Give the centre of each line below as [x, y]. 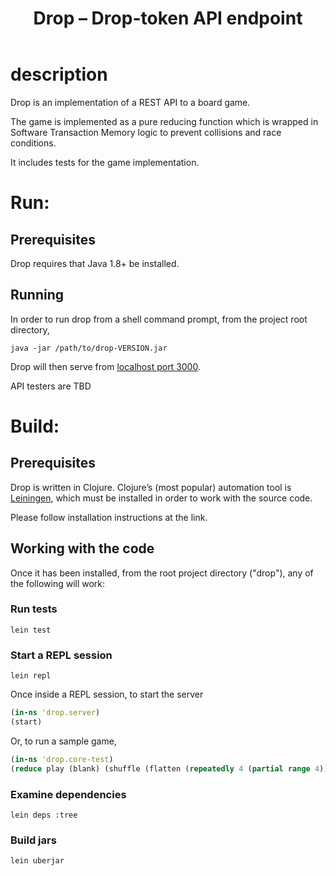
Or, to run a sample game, [63, 741]
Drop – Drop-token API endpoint [168, 18]
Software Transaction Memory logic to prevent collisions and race [146, 132]
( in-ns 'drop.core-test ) [62, 759]
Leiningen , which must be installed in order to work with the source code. [161, 498]
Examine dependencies [68, 794]
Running [37, 295]
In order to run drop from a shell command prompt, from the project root [159, 319]
